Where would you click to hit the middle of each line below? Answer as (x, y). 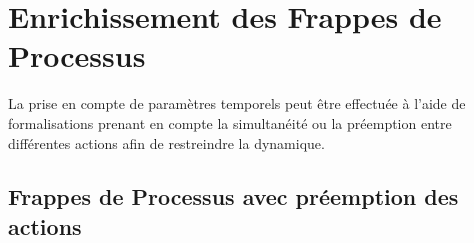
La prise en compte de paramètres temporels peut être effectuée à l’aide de (237, 103)
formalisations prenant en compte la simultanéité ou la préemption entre (230, 122)
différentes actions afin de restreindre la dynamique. (166, 142)
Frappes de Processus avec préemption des (233, 196)
